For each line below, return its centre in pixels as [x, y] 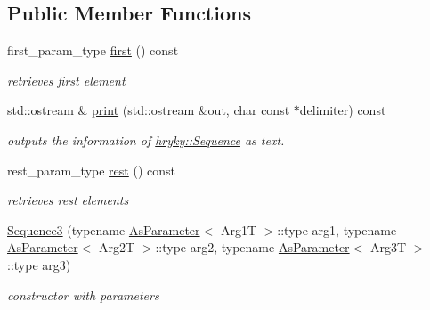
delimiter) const [343, 110]
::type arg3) [39, 264]
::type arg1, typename [337, 229]
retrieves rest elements [68, 200]
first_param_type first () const [93, 50]
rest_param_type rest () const [91, 170]
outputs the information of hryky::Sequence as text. [146, 139]
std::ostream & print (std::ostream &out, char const [149, 110]
